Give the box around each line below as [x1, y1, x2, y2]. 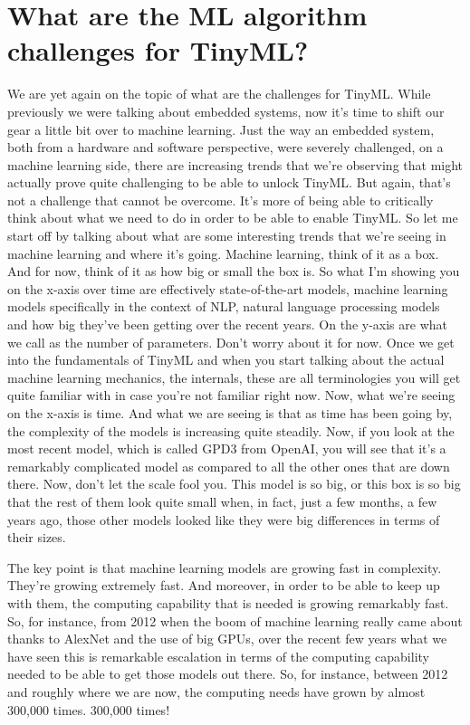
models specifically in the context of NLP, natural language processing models [7, 297, 440, 316]
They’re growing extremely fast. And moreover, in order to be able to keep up [7, 576, 440, 595]
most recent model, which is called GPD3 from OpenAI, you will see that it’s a [7, 439, 446, 458]
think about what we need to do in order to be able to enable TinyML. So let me [7, 208, 458, 227]
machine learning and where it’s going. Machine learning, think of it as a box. [7, 243, 439, 262]
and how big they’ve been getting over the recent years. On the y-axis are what [7, 315, 447, 334]
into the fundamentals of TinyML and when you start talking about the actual [7, 350, 445, 369]
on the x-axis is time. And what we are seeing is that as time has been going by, [7, 404, 453, 422]
